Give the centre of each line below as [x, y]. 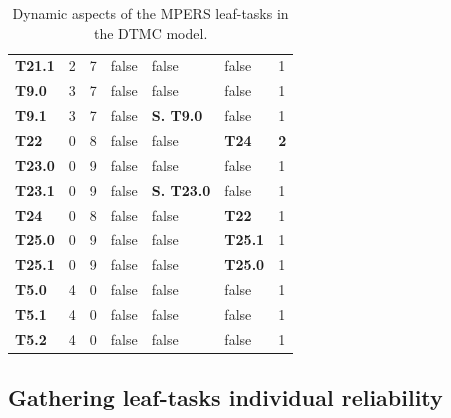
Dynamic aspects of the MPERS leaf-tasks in [150, 13]
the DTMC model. [150, 32]
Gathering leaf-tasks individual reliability [225, 397]
